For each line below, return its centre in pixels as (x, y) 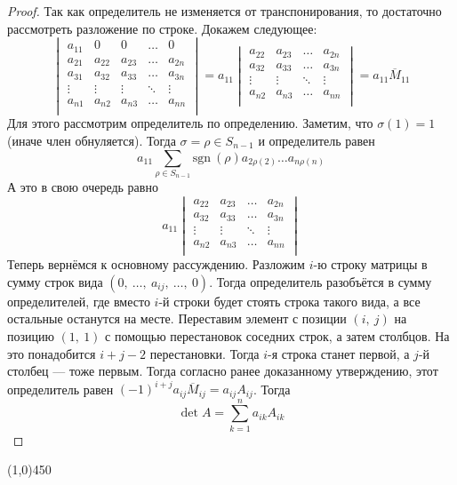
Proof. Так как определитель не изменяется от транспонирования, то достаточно (224, 11)
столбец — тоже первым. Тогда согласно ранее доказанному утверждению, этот (223, 371)
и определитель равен (317, 140)
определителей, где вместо (79, 301)
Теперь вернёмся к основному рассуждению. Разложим (156, 264)
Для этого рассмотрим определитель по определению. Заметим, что (190, 123)
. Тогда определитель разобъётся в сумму (321, 281)
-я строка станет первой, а (339, 353)
